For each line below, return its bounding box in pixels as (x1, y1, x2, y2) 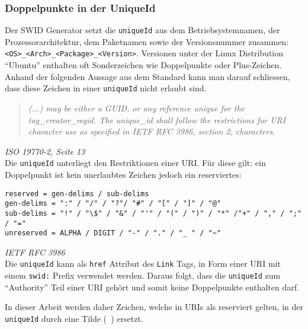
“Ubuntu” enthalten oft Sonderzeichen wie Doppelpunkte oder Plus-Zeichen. (5, 59, 282, 71)
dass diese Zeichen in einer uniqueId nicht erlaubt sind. (5, 82, 207, 94)
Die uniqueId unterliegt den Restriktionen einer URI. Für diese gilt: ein (5, 156, 266, 169)
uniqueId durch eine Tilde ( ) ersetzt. (5, 312, 143, 324)
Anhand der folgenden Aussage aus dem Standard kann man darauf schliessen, (5, 70, 290, 82)
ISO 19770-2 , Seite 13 (5, 145, 85, 157)
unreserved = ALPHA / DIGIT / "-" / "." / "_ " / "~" (5, 229, 222, 238)
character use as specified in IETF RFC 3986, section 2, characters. (28, 125, 275, 138)
